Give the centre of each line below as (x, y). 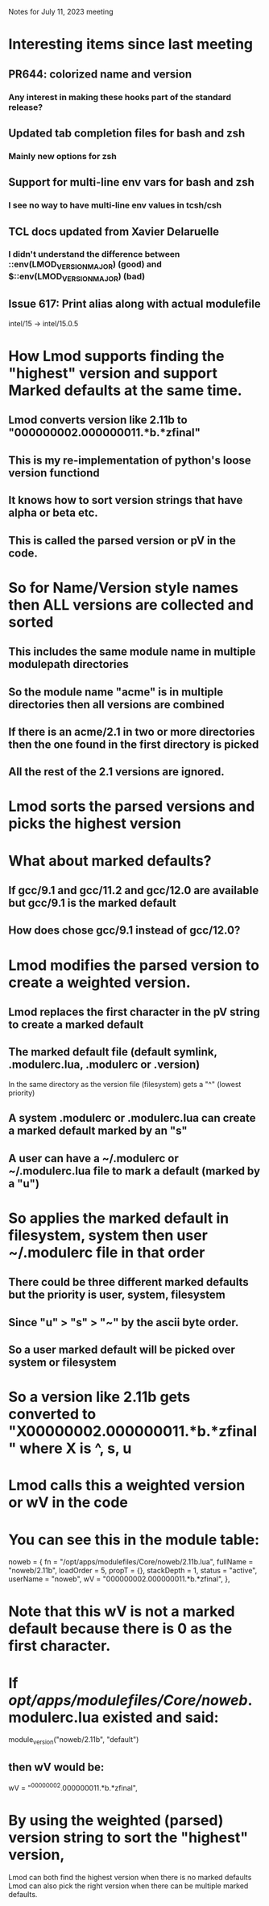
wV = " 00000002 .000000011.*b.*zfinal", (73, 1787)
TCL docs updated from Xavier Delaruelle (114, 231)
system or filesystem (62, 1362)
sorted (31, 622)
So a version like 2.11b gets (99, 1397)
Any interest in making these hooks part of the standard (120, 97)
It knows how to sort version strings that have (126, 500)
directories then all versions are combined (116, 705)
